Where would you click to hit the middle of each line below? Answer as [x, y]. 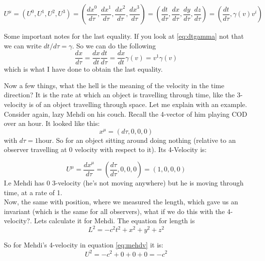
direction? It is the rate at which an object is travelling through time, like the [119, 95]
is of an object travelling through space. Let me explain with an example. [138, 104]
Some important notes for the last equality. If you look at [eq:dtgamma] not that [124, 36]
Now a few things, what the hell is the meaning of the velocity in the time [114, 85]
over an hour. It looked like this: [52, 123]
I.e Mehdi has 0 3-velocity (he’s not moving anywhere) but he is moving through [124, 183]
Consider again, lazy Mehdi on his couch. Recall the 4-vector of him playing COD [126, 114]
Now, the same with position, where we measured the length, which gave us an [121, 202]
